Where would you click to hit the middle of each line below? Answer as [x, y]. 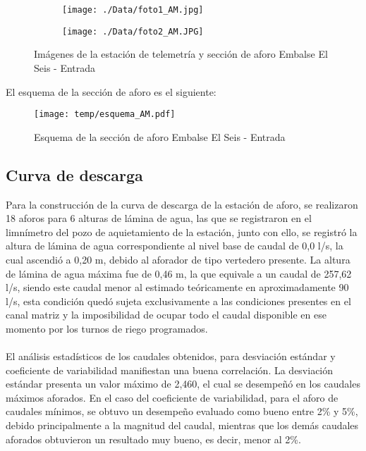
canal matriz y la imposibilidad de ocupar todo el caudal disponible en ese [166, 315]
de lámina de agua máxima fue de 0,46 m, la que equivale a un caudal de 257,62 [179, 273]
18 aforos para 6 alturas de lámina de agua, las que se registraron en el [159, 218]
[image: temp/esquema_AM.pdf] [105, 115]
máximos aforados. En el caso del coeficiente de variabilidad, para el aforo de [172, 397]
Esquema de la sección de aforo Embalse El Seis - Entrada [160, 136]
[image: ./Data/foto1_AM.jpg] [133, 10]
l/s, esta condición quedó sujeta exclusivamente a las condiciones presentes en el [178, 301]
